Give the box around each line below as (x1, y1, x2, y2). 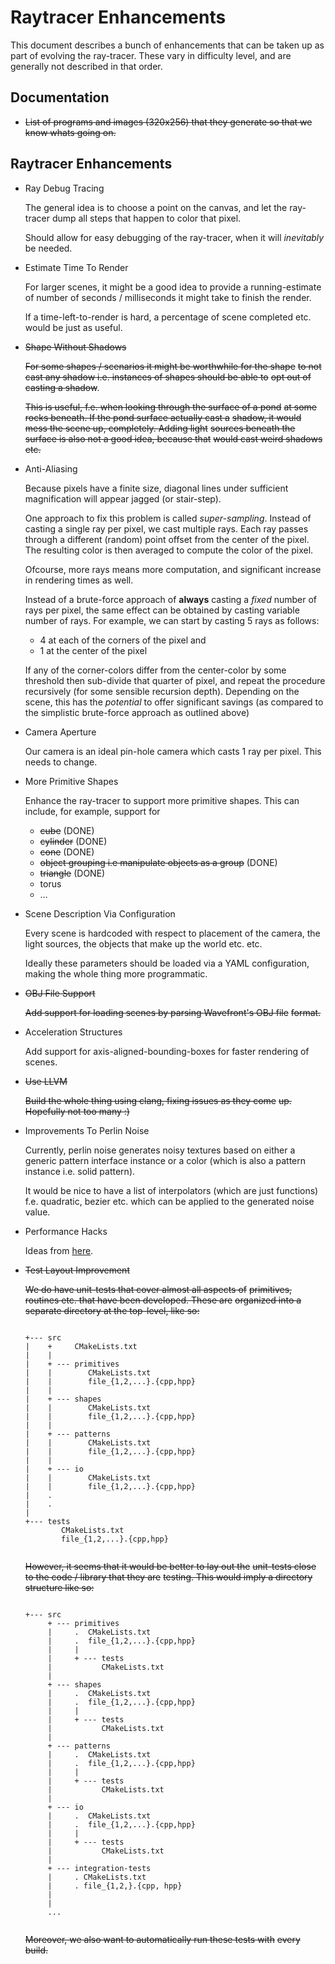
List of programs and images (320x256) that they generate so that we (24, 116, 313, 128)
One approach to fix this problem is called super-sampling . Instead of (24, 512, 312, 524)
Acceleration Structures (24, 1026, 123, 1038)
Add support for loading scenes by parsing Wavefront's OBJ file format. (24, 1006, 322, 1018)
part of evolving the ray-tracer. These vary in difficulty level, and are (10, 49, 292, 61)
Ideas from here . (24, 1244, 94, 1256)
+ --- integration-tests (47, 1863, 152, 1873)
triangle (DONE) (39, 867, 106, 879)
